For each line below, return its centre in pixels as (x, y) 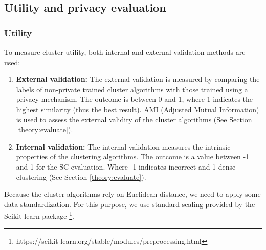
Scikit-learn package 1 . (39, 215)
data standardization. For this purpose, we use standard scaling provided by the (130, 204)
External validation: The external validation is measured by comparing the (138, 79)
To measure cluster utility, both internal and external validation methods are (125, 52)
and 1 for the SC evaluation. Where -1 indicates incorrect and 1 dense (126, 166)
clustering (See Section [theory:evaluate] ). (81, 176)
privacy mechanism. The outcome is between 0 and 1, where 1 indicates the (135, 99)
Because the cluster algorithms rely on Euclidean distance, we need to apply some (132, 194)
